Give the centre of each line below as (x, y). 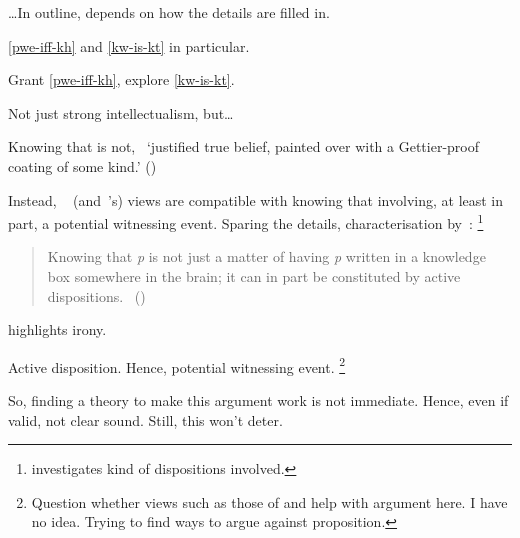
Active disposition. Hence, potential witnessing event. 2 (177, 365)
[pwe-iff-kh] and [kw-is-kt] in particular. (129, 45)
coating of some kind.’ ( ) (82, 165)
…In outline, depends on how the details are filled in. (169, 12)
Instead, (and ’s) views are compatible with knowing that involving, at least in (256, 199)
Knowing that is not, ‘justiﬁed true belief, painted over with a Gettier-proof (244, 146)
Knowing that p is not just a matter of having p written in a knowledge (266, 256)
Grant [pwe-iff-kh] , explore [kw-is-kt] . (121, 79)
